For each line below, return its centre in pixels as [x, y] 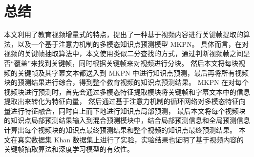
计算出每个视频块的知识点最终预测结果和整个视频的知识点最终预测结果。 [120, 130]
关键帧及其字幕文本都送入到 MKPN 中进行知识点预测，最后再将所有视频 [133, 72]
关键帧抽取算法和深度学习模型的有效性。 [69, 149]
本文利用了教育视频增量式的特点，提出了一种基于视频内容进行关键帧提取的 [124, 34]
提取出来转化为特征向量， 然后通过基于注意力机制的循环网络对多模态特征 [121, 101]
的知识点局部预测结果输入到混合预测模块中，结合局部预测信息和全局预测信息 [127, 120]
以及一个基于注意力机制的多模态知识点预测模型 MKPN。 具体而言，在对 [133, 44]
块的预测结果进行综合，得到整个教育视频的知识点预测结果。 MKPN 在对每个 [127, 82]
